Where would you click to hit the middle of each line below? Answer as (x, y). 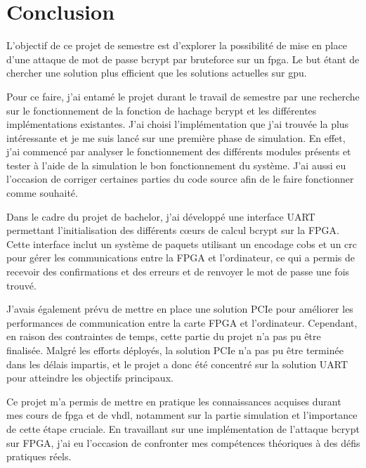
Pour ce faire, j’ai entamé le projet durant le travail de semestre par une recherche (183, 96)
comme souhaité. (42, 193)
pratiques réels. (39, 456)
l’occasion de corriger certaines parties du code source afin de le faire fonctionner (180, 179)
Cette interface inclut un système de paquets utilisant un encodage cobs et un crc (182, 243)
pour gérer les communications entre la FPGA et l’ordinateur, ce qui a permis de (181, 258)
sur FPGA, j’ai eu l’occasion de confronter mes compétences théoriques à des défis (183, 442)
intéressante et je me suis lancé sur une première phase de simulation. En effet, (176, 137)
